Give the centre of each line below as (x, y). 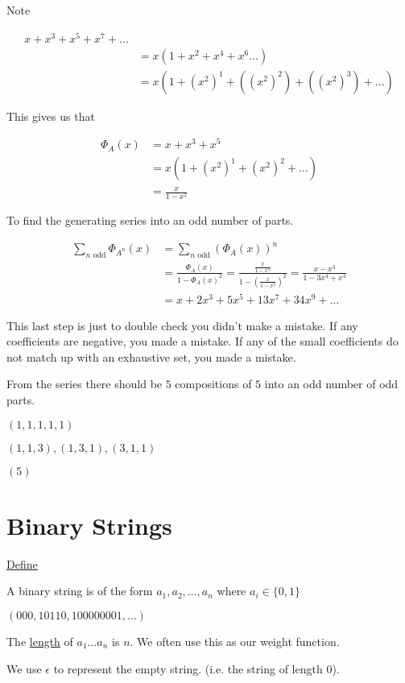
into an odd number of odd (331, 384)
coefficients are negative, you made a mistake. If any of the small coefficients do (202, 341)
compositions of (213, 384)
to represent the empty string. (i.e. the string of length (188, 668)
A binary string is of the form (80, 591)
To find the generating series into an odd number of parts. (150, 220)
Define (22, 563)
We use (24, 668)
